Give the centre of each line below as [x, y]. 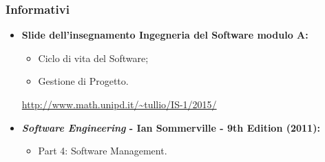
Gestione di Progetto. [83, 81]
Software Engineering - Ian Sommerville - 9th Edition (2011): [171, 127]
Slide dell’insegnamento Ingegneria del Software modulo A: [165, 35]
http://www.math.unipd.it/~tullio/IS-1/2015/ [119, 104]
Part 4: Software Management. [103, 151]
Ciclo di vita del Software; [93, 58]
